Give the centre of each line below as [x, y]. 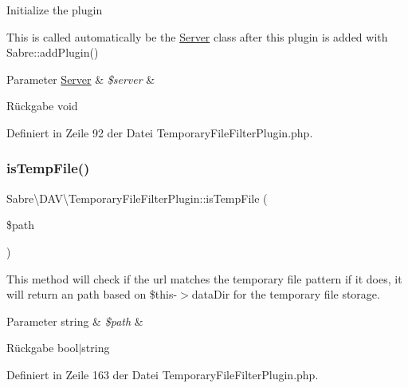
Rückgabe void [42, 106]
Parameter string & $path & [75, 321]
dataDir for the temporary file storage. [286, 294]
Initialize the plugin [55, 10]
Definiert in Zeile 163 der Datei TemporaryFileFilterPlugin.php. [163, 374]
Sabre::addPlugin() [53, 52]
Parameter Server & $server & [81, 79]
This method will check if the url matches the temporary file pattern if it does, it [204, 278]
